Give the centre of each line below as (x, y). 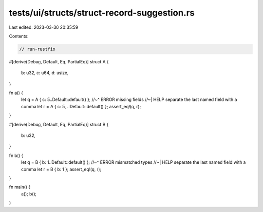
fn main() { (20, 187)
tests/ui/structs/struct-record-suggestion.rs (102, 13)
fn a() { (16, 93)
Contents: (19, 36)
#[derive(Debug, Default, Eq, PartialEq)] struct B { (59, 124)
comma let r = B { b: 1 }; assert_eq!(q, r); (61, 169)
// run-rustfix (37, 49)
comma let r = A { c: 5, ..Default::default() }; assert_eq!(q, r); (81, 106)
